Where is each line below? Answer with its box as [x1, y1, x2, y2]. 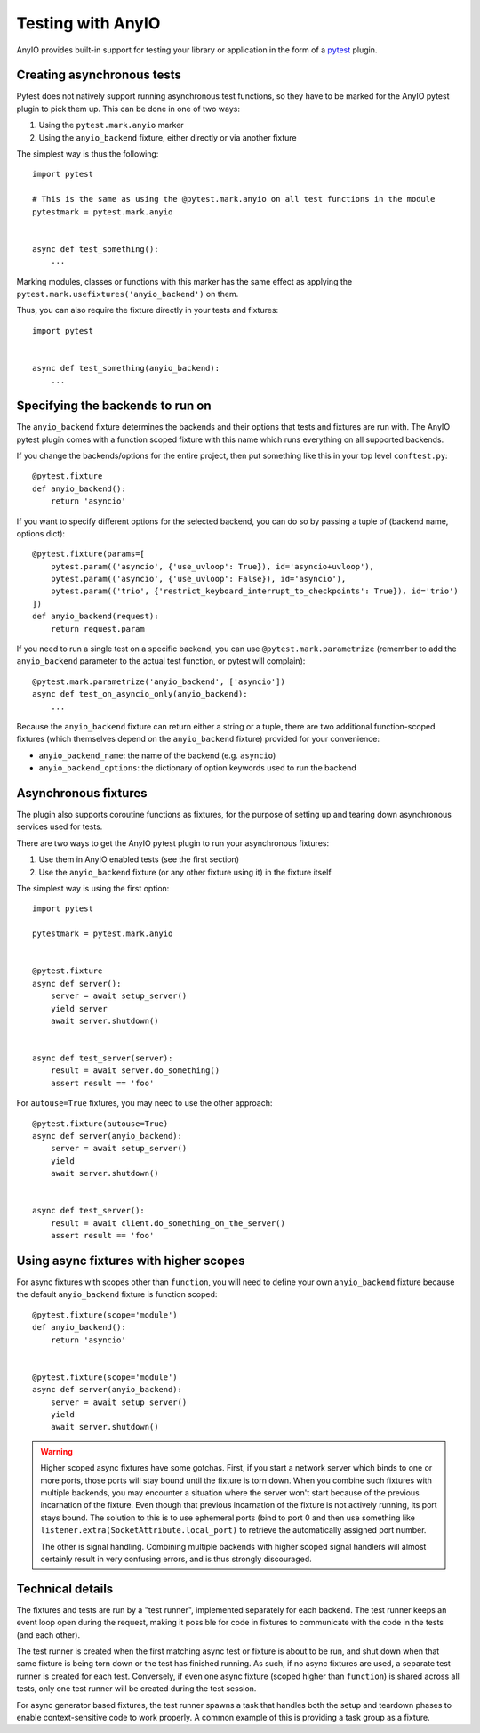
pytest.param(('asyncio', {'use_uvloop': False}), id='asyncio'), [50, 574, 347, 584]
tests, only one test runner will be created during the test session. [16, 1683, 257, 1694]
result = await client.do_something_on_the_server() [50, 1218, 286, 1228]
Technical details [16, 1581, 114, 1596]
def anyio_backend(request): [32, 611, 159, 622]
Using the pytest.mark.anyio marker [38, 120, 184, 131]
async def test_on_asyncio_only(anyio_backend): [32, 689, 248, 699]
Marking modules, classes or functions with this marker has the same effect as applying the [16, 276, 353, 286]
